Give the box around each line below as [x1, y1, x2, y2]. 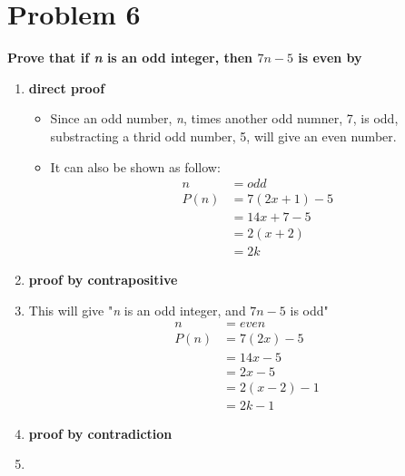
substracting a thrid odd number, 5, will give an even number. [50, 126, 397, 145]
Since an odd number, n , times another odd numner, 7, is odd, [50, 109, 399, 128]
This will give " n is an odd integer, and [28, 300, 246, 319]
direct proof [28, 78, 105, 97]
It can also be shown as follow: [50, 157, 221, 176]
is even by [298, 48, 362, 67]
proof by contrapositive [28, 270, 178, 289]
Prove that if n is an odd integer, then [7, 48, 252, 67]
